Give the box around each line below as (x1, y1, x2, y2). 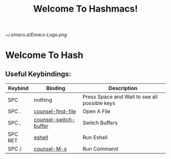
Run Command (82, 145, 119, 152)
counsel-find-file (34, 108, 76, 115)
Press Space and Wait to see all (82, 93, 158, 101)
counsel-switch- (34, 116, 75, 123)
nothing (34, 97, 52, 104)
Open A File (82, 108, 111, 115)
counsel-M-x (34, 145, 67, 152)
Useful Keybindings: (5, 70, 71, 78)
